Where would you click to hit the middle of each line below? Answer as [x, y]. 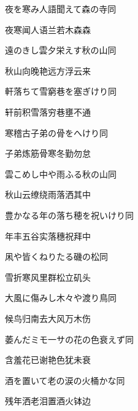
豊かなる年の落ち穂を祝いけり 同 [69, 215]
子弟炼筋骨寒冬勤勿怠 [48, 153]
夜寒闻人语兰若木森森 [48, 29]
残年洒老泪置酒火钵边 [48, 401]
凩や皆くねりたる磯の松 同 [56, 256]
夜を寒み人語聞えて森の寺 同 [61, 9]
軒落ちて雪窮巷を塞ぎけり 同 [61, 91]
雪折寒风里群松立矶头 [48, 277]
